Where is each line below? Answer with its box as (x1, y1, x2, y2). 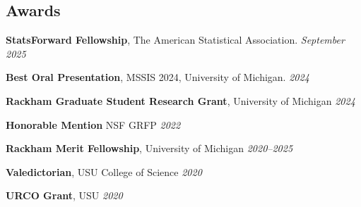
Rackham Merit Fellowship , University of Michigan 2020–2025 (6, 141, 293, 156)
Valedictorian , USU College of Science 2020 (6, 164, 202, 179)
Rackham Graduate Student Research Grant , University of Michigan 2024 (6, 93, 355, 108)
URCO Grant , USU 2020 (6, 188, 123, 203)
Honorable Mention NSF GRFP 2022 (6, 117, 181, 132)
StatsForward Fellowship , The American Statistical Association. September (6, 32, 345, 47)
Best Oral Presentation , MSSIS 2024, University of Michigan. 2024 (6, 70, 309, 84)
